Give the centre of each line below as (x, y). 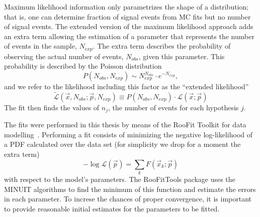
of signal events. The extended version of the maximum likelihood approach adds (129, 26)
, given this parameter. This (182, 56)
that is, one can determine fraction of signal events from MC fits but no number (127, 16)
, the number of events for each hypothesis (174, 107)
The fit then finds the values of (52, 107)
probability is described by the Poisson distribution (83, 66)
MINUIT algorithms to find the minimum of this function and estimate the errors (130, 189)
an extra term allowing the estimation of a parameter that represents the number (129, 36)
